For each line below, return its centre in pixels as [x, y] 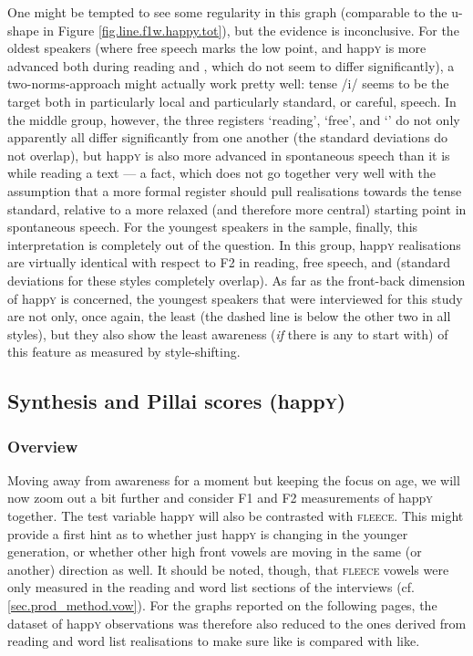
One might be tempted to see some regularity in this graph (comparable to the [227, 12]
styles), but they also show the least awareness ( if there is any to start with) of [228, 333]
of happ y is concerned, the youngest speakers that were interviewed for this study [235, 298]
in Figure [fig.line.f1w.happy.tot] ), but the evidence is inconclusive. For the [251, 30]
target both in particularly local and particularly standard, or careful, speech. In [232, 101]
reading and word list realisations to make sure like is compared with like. [214, 641]
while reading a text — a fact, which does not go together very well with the [221, 173]
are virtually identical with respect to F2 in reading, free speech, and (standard [229, 262]
